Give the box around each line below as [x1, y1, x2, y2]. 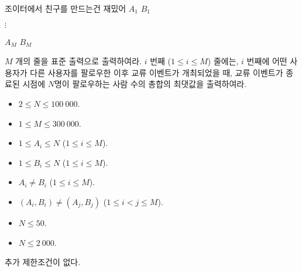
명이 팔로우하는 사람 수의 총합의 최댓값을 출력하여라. [54, 78, 247, 90]
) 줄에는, [207, 55, 239, 67]
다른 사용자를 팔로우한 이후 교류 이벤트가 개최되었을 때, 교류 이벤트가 [30, 66, 283, 78]
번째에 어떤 [246, 55, 287, 67]
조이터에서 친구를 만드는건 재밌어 [5, 2, 126, 14]
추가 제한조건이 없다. [5, 256, 81, 268]
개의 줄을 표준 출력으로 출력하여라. [15, 55, 142, 67]
